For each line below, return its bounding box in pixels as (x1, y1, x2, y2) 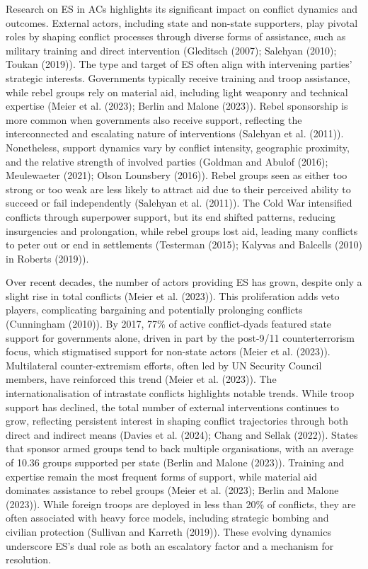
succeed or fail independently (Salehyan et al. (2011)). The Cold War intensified (6, 195, 352, 210)
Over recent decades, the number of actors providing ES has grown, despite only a (6, 275, 362, 289)
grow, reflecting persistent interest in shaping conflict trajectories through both (6, 413, 349, 428)
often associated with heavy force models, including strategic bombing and (6, 510, 329, 525)
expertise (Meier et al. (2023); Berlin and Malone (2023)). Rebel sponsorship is (6, 98, 348, 113)
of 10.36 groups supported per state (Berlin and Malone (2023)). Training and (6, 455, 345, 469)
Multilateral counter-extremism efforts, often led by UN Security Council (6, 357, 322, 372)
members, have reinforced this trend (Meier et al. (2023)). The (6, 372, 277, 386)
